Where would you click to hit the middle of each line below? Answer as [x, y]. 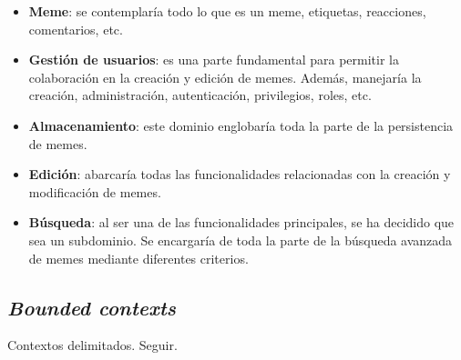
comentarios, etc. [76, 29]
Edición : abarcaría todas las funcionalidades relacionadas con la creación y [240, 174]
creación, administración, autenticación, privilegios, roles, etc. [200, 95]
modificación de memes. [95, 191]
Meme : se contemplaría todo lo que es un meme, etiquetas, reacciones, [227, 11]
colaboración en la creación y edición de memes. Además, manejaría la [225, 77]
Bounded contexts [92, 307]
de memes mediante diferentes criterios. [138, 258]
